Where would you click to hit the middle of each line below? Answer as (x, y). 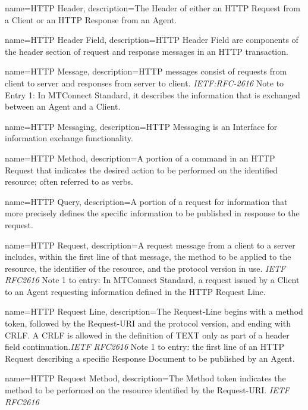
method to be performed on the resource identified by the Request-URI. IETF (147, 390)
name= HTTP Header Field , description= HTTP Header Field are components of (152, 40)
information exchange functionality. (69, 138)
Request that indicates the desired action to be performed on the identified (142, 170)
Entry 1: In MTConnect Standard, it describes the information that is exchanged (153, 94)
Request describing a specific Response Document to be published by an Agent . (150, 358)
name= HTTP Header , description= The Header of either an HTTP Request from (153, 8)
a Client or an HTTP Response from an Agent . (91, 19)
